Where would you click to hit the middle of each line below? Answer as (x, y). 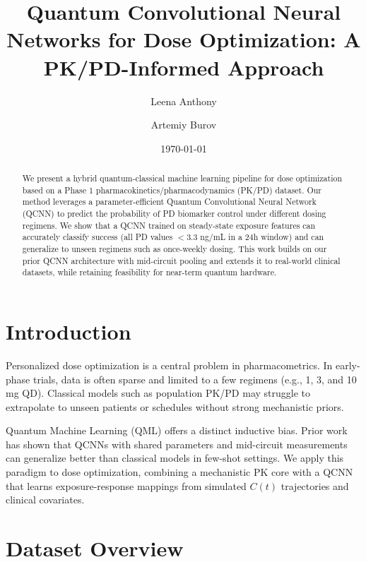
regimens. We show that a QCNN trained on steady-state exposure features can (169, 225)
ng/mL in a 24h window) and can (262, 237)
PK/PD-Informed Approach (184, 67)
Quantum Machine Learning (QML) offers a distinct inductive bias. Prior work (177, 430)
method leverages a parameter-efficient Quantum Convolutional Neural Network (169, 202)
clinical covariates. (45, 500)
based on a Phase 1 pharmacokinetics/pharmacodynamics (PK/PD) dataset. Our (172, 190)
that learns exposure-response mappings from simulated (126, 485)
